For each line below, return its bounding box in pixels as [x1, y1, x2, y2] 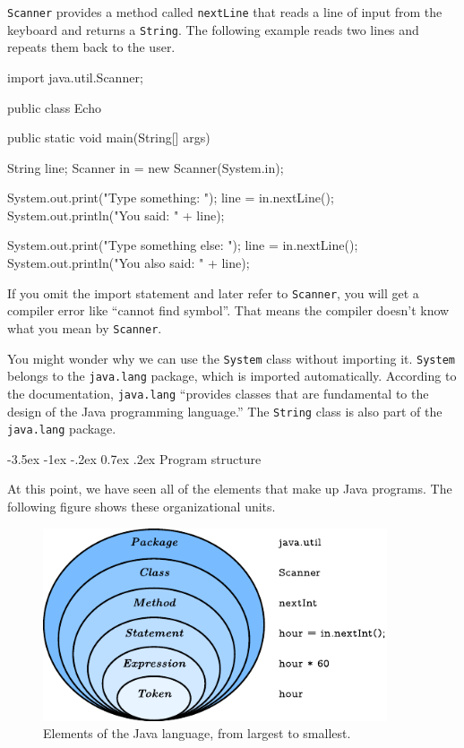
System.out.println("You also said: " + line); [7, 254, 250, 272]
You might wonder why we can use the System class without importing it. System [7, 348, 455, 367]
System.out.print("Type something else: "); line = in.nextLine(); [7, 236, 358, 254]
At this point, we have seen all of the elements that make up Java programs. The [7, 479, 452, 498]
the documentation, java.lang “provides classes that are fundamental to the [7, 383, 429, 402]
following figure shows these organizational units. [7, 497, 276, 516]
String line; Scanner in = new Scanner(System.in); [7, 158, 284, 176]
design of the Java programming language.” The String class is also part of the [7, 401, 443, 420]
